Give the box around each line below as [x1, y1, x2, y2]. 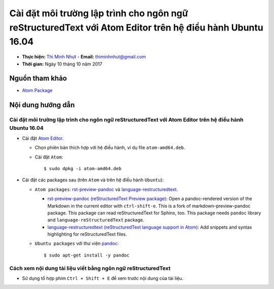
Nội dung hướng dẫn [9, 101, 75, 109]
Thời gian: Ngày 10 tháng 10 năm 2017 [22, 61, 102, 67]
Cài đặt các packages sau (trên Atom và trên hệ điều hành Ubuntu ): [22, 177, 164, 183]
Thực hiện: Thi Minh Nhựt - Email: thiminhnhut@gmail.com [22, 54, 146, 60]
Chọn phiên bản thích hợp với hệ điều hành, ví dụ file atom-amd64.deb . [35, 145, 185, 151]
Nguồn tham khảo [9, 74, 67, 83]
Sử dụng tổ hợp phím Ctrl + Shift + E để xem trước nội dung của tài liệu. [22, 275, 184, 281]
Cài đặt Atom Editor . [22, 135, 64, 141]
